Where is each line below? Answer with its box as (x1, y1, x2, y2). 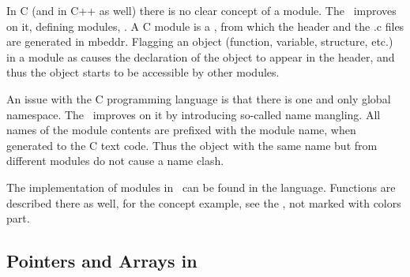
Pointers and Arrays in (6, 249, 197, 273)
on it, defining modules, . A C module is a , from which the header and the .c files (6, 17, 404, 34)
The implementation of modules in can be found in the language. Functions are (6, 178, 396, 195)
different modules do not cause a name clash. (6, 152, 224, 169)
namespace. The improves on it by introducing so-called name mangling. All (6, 106, 381, 122)
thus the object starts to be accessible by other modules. (6, 64, 280, 80)
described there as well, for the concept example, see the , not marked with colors (6, 194, 401, 211)
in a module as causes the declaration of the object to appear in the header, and (6, 48, 395, 65)
